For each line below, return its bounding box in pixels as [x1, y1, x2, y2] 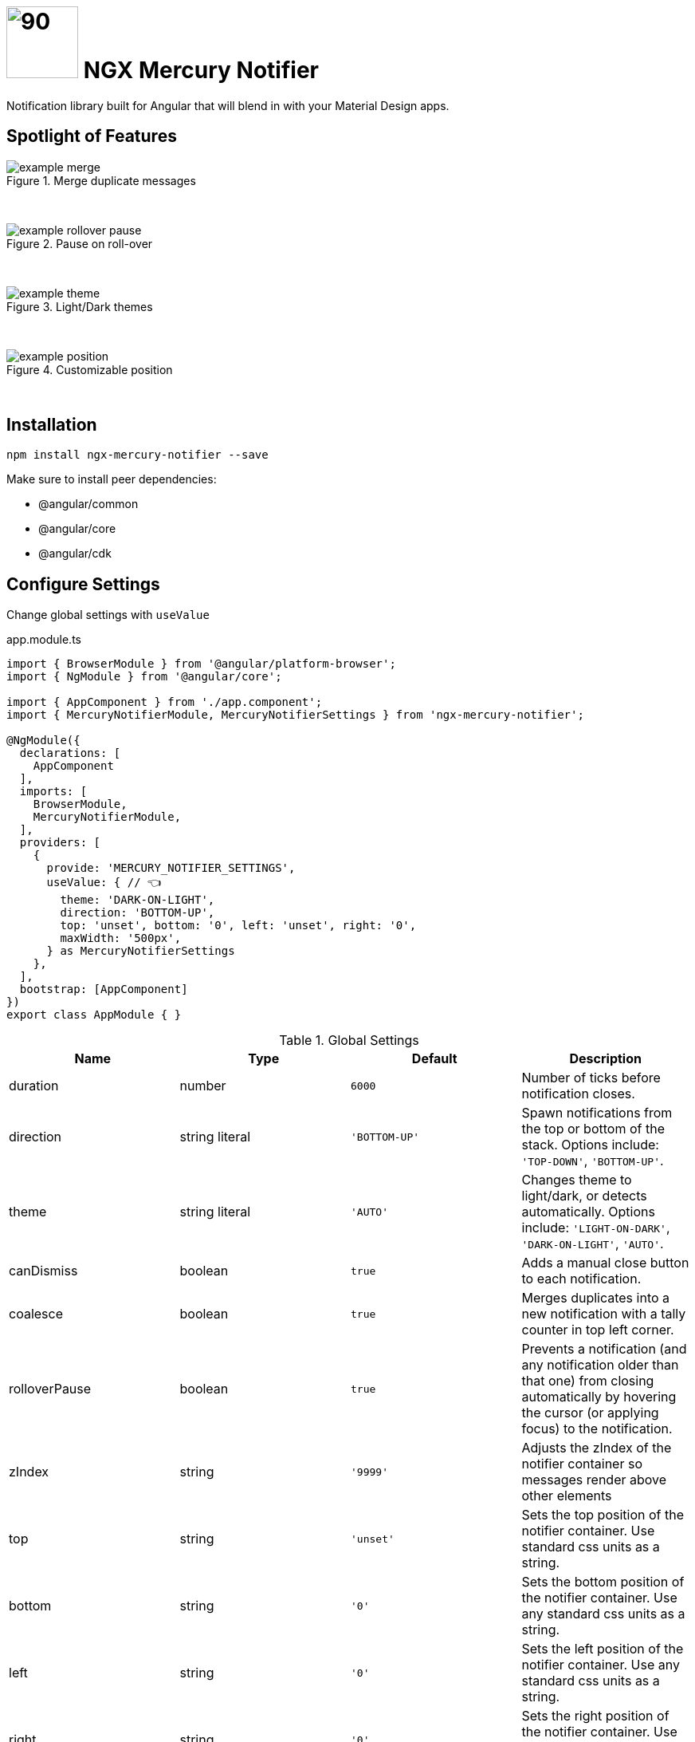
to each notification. [521, 1271, 642, 1287]
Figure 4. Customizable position [6, 362, 173, 376]
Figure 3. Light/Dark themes [6, 299, 153, 313]
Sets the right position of [521, 1708, 669, 1724]
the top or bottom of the [521, 1121, 665, 1137]
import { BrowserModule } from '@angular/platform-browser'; [6, 657, 396, 671]
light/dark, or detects [521, 1188, 647, 1204]
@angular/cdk [38, 546, 112, 561]
